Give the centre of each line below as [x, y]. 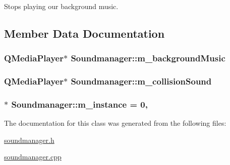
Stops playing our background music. [61, 6]
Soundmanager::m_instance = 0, [79, 104]
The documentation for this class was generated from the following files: [115, 123]
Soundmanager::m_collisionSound [141, 81]
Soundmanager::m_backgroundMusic [148, 58]
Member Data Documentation [84, 33]
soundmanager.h [29, 140]
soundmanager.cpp [33, 157]
